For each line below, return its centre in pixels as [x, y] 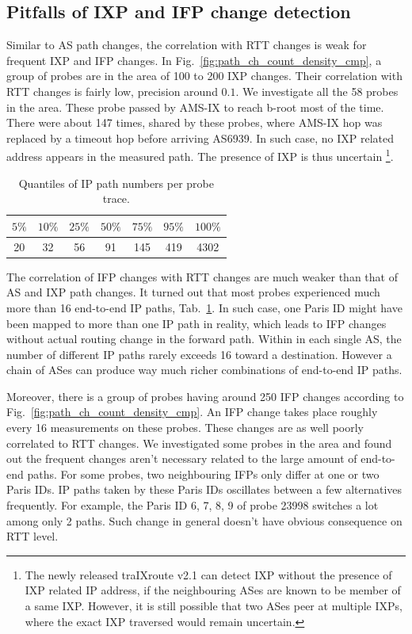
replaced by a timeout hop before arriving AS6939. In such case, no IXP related [200, 137]
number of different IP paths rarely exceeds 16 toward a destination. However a [199, 354]
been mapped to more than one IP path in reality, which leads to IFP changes [196, 323]
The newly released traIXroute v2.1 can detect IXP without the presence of [208, 574]
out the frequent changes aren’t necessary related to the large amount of [182, 458]
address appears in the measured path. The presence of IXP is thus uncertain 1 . [200, 155]
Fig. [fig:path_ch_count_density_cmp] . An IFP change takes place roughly [192, 412]
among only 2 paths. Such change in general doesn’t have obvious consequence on [204, 520]
